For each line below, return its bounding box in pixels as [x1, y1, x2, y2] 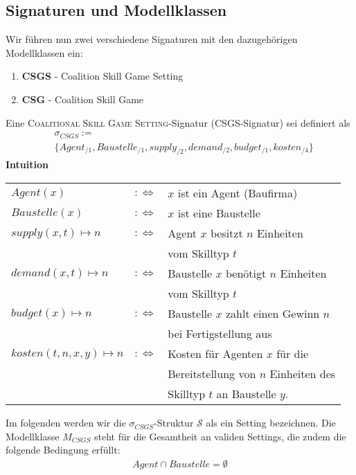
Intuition [6, 157, 48, 172]
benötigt [225, 265, 267, 282]
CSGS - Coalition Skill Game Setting [21, 69, 184, 83]
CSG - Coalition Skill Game [21, 91, 144, 106]
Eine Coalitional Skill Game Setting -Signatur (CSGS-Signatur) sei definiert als [6, 115, 350, 129]
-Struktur [154, 415, 194, 430]
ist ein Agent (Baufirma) [177, 185, 298, 201]
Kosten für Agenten [168, 346, 263, 362]
